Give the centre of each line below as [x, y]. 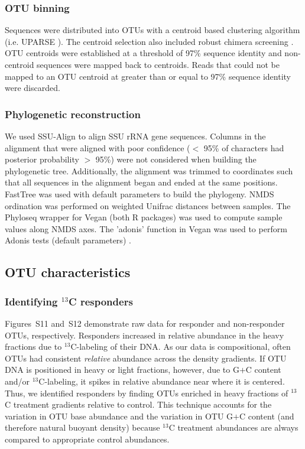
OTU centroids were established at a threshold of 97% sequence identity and [143, 53]
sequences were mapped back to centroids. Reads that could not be [158, 64]
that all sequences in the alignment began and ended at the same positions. [141, 182]
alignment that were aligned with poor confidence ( [98, 147]
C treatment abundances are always [233, 427]
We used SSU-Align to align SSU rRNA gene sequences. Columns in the [135, 136]
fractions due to [33, 346]
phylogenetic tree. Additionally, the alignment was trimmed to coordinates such [149, 170]
